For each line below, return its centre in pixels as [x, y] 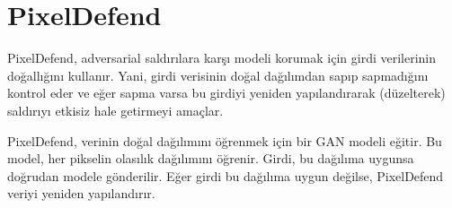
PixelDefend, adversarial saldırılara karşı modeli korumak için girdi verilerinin [222, 58]
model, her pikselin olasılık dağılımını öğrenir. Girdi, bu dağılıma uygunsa [211, 158]
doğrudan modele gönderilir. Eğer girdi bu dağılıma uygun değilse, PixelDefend [226, 175]
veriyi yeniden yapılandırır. [81, 193]
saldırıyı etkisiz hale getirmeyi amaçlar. [115, 110]
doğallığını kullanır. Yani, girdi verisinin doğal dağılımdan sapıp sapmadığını [218, 75]
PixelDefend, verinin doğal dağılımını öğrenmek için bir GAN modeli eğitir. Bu [225, 140]
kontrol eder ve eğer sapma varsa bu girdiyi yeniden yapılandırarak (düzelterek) [226, 93]
